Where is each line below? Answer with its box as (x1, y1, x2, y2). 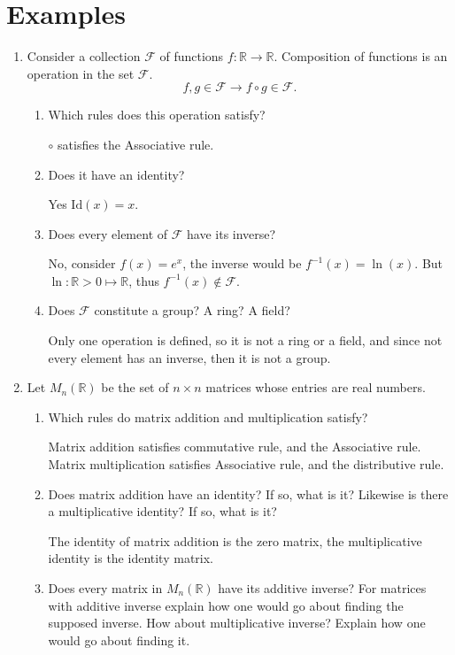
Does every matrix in (48, 579, 163, 597)
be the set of (101, 378, 169, 397)
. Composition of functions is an (274, 47, 448, 65)
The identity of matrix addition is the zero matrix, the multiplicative (48, 531, 422, 550)
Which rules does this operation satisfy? (48, 105, 266, 124)
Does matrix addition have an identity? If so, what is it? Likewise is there (48, 484, 449, 503)
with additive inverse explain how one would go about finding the (48, 596, 404, 614)
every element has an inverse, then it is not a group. (48, 348, 331, 366)
